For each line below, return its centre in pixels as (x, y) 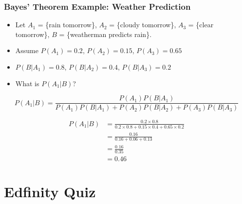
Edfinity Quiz (50, 191)
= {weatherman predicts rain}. (105, 34)
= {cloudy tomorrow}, (143, 25)
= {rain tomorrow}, (67, 25)
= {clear (201, 25)
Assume (27, 50)
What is (27, 83)
